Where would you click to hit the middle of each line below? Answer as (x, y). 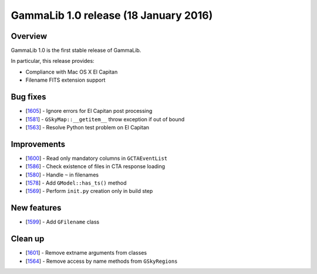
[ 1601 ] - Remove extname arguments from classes (86, 253)
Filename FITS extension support (65, 80)
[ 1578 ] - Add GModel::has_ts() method (76, 183)
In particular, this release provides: (53, 61)
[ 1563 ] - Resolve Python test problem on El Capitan (87, 127)
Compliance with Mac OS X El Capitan (72, 72)
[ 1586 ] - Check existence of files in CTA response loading (95, 166)
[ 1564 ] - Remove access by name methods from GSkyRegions (102, 261)
